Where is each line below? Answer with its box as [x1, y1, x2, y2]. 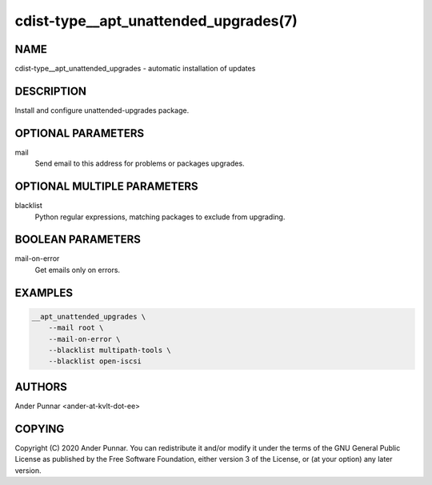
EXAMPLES [14, 286, 74, 299]
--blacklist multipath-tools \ [48, 346, 171, 355]
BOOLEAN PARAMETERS [14, 233, 142, 247]
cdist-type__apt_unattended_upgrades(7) [14, 12, 298, 30]
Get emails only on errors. [34, 265, 120, 275]
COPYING [14, 422, 65, 435]
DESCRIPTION [14, 84, 87, 98]
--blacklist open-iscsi [48, 357, 142, 366]
